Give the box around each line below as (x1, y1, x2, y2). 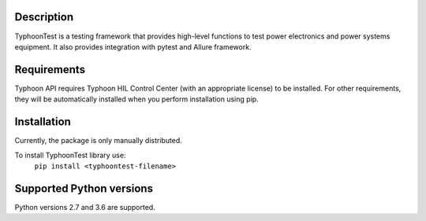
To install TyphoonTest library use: (14, 150, 126, 160)
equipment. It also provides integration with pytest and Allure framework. (14, 42, 252, 51)
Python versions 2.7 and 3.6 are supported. (14, 202, 155, 212)
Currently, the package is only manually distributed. (14, 136, 183, 145)
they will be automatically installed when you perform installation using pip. (14, 94, 260, 104)
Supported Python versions (14, 182, 154, 195)
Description (14, 10, 74, 24)
